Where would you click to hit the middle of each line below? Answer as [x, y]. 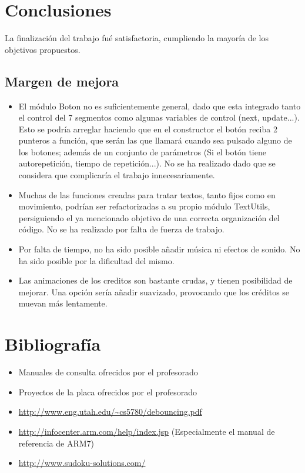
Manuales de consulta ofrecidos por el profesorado [108, 372]
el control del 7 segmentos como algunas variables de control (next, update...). [159, 117]
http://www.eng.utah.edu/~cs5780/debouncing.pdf [110, 412]
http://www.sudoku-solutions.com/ [82, 463]
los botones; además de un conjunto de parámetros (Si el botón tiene [142, 151]
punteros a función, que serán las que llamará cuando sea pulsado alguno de [155, 140]
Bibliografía [53, 344]
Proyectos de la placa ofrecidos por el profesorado [108, 392]
